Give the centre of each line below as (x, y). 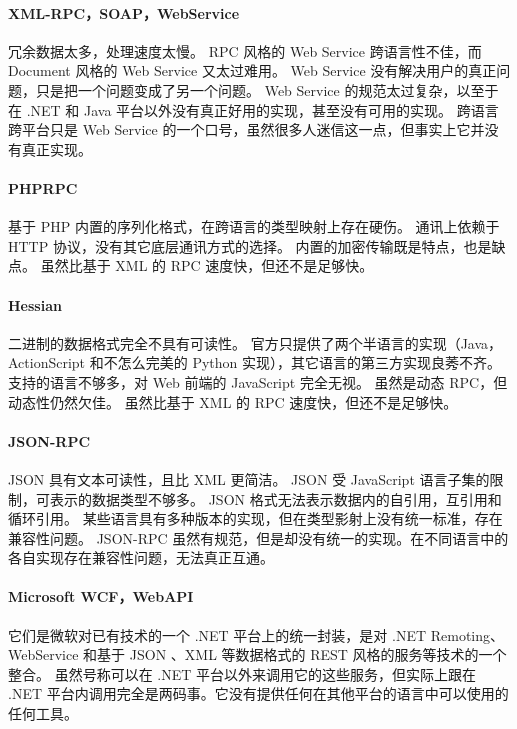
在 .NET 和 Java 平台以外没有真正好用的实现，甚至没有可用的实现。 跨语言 (253, 109)
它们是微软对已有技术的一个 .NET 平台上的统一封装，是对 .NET (217, 634)
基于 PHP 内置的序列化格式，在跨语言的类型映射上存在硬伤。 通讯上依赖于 (254, 226)
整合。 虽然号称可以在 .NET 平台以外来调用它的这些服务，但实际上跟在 (242, 673)
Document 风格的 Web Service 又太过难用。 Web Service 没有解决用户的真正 (252, 70)
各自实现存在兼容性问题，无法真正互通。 (141, 557)
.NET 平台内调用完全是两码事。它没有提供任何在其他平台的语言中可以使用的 (258, 693)
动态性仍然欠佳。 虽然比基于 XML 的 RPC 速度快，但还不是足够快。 (233, 401)
